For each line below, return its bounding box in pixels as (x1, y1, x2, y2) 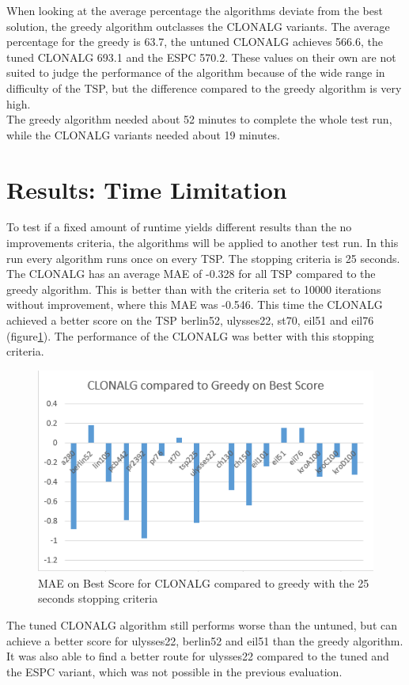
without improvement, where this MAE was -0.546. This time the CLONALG (6, 296, 383, 313)
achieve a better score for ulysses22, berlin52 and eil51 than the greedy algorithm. (6, 632, 403, 649)
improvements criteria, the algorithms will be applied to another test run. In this (6, 234, 399, 251)
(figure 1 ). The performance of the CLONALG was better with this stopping (6, 327, 374, 344)
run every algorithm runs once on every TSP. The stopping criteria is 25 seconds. (6, 249, 400, 266)
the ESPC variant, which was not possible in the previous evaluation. (6, 663, 343, 679)
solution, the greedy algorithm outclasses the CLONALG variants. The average (6, 17, 390, 34)
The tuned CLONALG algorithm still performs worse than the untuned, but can (6, 616, 398, 633)
